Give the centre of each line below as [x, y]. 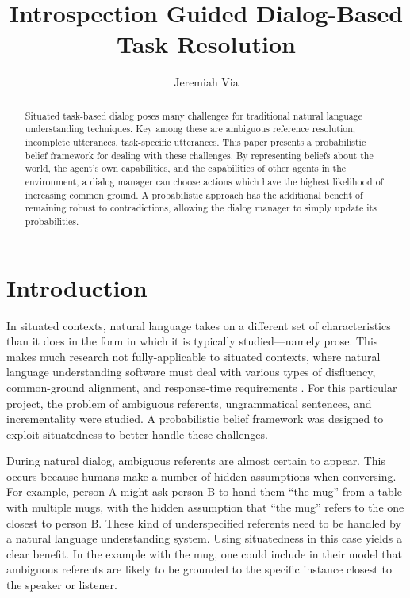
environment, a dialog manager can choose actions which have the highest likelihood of [204, 181]
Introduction [77, 287]
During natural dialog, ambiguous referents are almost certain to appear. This [196, 461]
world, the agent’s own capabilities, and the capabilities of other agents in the [186, 168]
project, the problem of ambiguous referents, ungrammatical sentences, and [189, 403]
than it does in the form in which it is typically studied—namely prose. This [192, 341]
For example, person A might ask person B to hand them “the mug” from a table [204, 491]
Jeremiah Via [206, 82]
